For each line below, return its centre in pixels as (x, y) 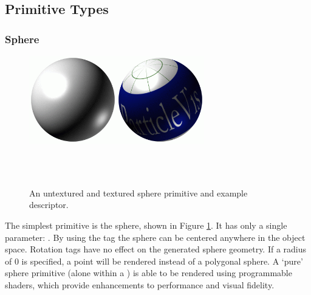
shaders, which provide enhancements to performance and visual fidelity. (140, 284)
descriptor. (49, 205)
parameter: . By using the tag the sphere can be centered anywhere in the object (155, 237)
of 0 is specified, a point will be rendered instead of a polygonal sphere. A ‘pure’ (154, 261)
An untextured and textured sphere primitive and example (138, 193)
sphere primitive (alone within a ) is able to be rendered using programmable (149, 273)
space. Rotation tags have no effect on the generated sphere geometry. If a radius (156, 249)
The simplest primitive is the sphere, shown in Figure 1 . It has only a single (146, 225)
